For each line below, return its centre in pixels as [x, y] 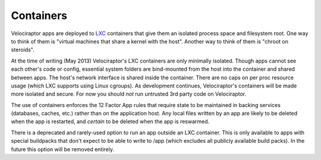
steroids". [23, 50]
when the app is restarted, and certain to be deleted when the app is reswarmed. [110, 121]
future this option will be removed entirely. [63, 149]
